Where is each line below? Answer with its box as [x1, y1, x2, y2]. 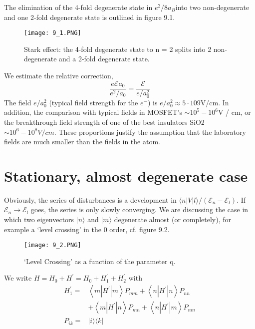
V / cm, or [218, 107, 251, 117]
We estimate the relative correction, [4, 70, 113, 81]
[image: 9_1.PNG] [24, 29, 81, 37]
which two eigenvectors [4, 214, 74, 225]
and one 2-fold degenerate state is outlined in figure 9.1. [4, 11, 175, 22]
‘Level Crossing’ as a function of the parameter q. [24, 256, 176, 266]
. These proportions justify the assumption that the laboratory [54, 126, 246, 137]
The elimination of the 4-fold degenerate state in [4, 2, 153, 12]
